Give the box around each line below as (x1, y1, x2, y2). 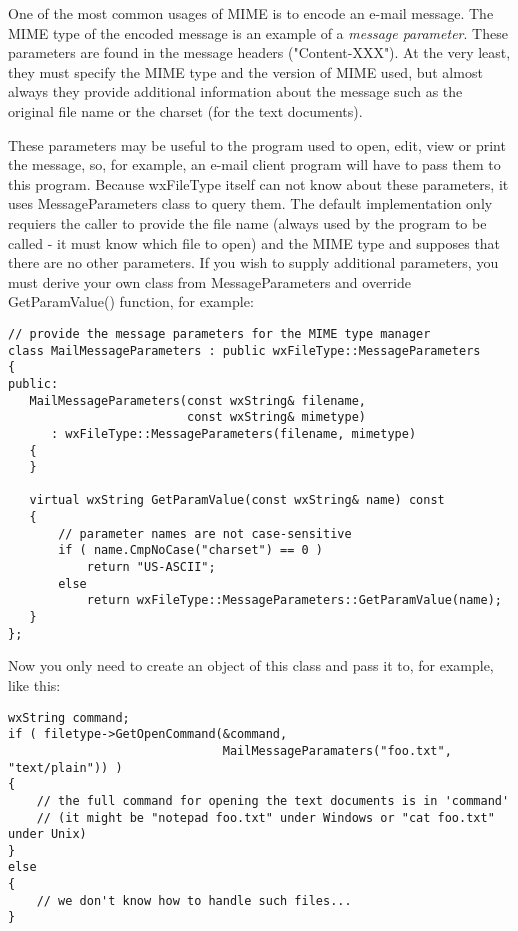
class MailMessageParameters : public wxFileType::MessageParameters (8, 343, 481, 358)
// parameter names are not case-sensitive (58, 526, 352, 541)
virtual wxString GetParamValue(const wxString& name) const (29, 493, 445, 508)
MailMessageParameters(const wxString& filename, (29, 393, 366, 408)
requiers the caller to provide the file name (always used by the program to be (8, 212, 487, 233)
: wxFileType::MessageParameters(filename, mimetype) (50, 426, 417, 441)
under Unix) (8, 827, 87, 842)
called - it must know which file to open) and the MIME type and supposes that (8, 232, 501, 253)
